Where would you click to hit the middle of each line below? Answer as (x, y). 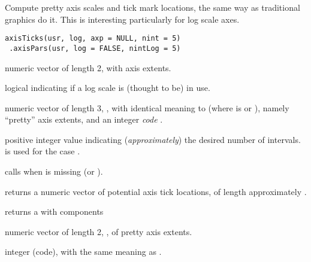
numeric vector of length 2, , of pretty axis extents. (99, 231)
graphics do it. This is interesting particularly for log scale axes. (122, 19)
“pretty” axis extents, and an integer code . (84, 119)
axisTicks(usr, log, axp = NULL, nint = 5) (93, 39)
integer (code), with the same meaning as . (83, 252)
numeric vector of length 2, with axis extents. (88, 67)
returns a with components (54, 211)
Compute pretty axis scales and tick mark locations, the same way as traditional (153, 7)
